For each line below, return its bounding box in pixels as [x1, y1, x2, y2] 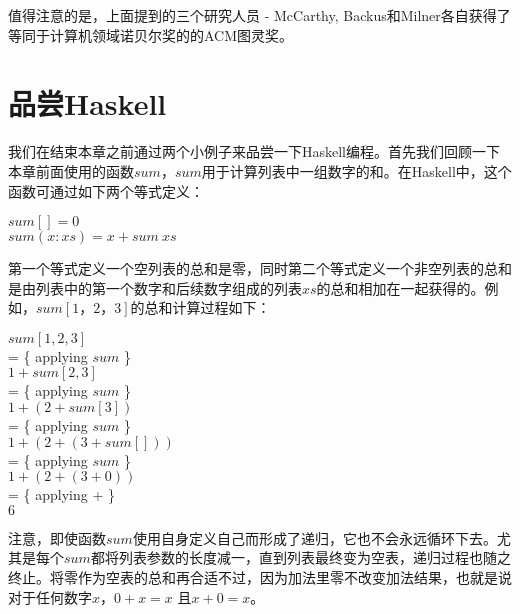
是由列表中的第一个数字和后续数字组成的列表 [8, 277, 302, 298]
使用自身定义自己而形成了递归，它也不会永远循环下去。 [132, 527, 497, 548]
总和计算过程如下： [144, 297, 271, 318]
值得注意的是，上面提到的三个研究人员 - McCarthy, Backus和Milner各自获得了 [8, 5, 511, 25]
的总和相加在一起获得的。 [316, 277, 485, 298]
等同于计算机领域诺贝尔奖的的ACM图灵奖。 [8, 24, 294, 45]
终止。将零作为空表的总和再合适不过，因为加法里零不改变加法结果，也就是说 [8, 567, 512, 588]
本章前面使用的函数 [8, 160, 134, 181]
